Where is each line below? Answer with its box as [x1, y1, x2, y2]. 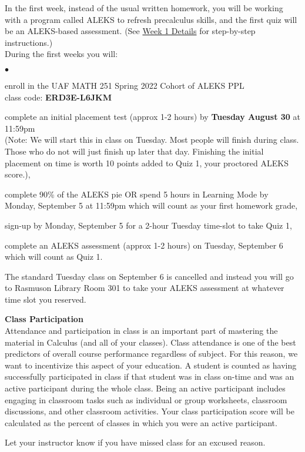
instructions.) [5, 36, 53, 48]
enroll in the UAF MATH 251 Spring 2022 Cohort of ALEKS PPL [5, 79, 244, 91]
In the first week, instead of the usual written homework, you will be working [5, 2, 283, 14]
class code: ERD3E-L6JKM [5, 91, 112, 103]
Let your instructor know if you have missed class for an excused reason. [5, 436, 266, 448]
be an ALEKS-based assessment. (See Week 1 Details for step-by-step [5, 25, 256, 37]
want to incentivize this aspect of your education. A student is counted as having [5, 359, 297, 371]
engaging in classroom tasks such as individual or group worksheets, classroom [5, 393, 287, 406]
